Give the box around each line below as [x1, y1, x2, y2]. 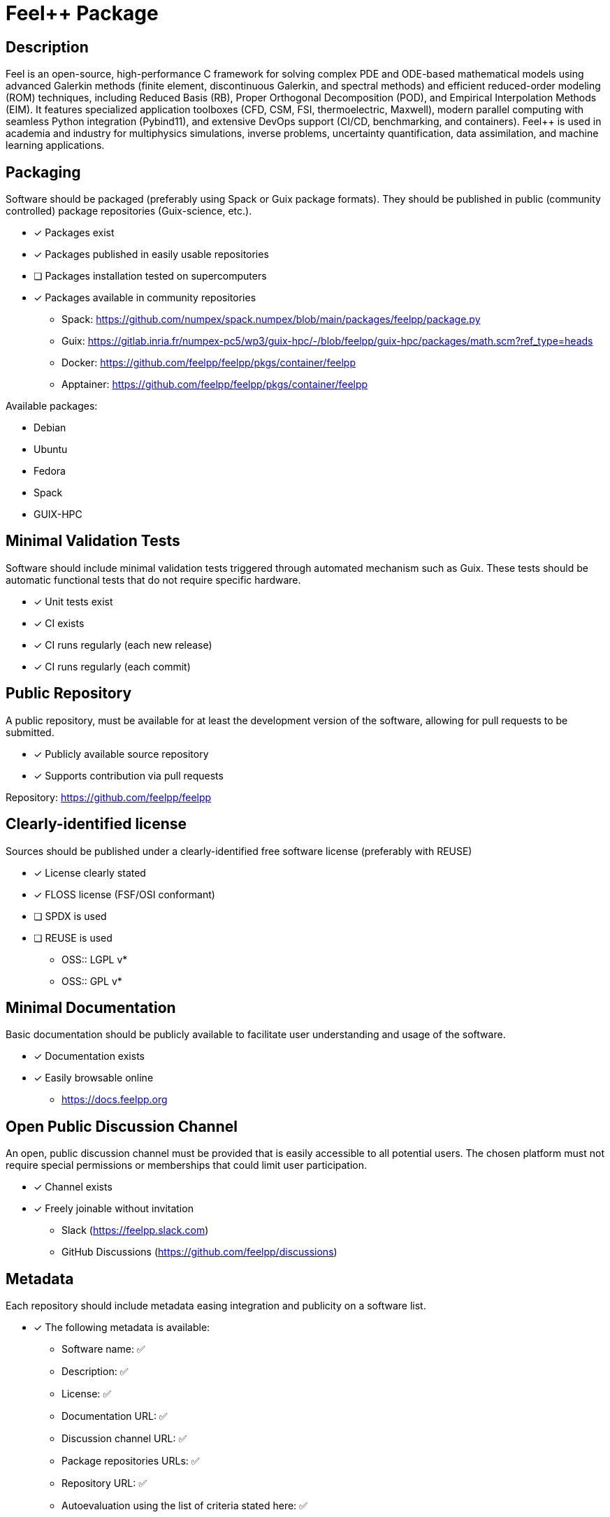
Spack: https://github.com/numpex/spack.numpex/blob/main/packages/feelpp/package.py [61, 313, 481, 326]
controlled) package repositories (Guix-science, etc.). [6, 205, 252, 217]
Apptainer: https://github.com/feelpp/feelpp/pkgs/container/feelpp [61, 378, 368, 391]
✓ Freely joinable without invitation [34, 1202, 194, 1215]
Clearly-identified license [6, 815, 187, 833]
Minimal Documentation [6, 998, 176, 1016]
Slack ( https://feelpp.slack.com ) [61, 1224, 209, 1237]
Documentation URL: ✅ [61, 1410, 168, 1423]
